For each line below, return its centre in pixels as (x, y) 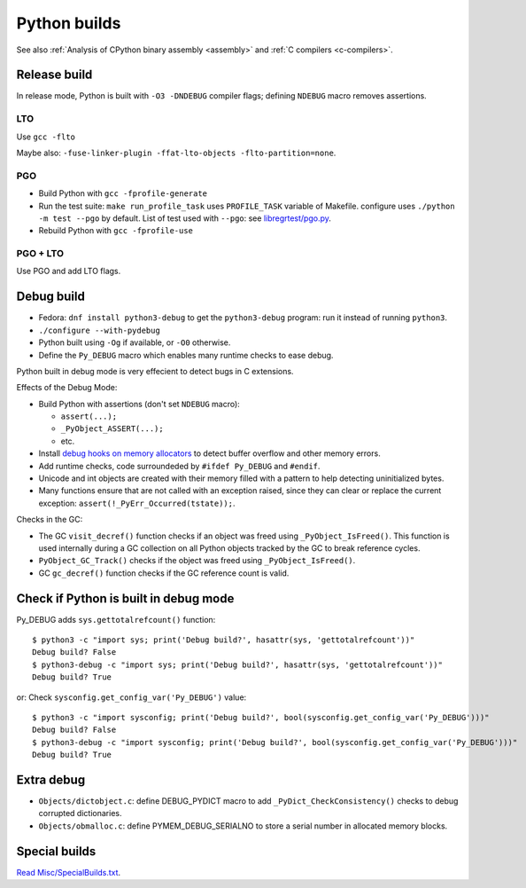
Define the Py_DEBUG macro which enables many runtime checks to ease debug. (186, 355)
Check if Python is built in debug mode (125, 598)
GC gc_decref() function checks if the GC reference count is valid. (164, 573)
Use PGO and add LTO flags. (69, 271)
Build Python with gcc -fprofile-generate (123, 193)
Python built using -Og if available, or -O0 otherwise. (135, 342)
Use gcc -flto (46, 137)
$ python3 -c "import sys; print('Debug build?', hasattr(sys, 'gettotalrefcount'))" (224, 640)
